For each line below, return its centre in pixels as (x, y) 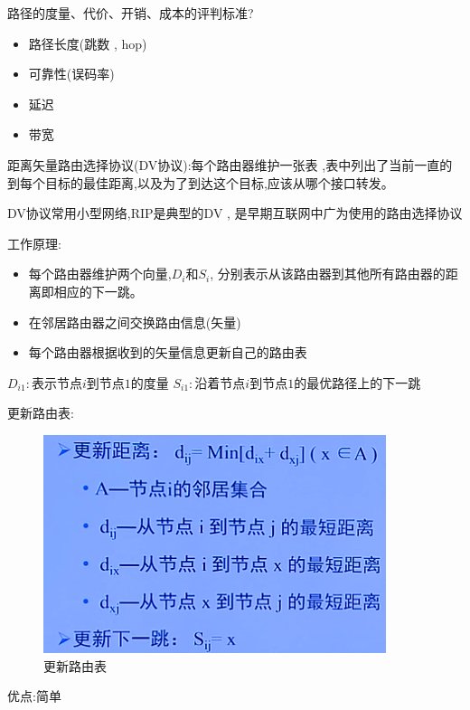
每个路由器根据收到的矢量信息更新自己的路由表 (168, 352)
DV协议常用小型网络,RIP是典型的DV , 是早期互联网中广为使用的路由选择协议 (235, 213)
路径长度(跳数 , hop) (88, 43)
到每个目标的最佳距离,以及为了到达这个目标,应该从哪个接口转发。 (201, 182)
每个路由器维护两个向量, (100, 274)
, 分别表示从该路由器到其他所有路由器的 (328, 274)
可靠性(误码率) (71, 74)
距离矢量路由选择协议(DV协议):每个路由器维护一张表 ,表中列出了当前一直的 (230, 164)
